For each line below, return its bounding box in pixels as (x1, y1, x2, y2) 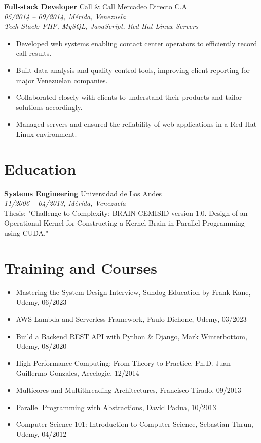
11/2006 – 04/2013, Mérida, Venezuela (4, 198, 126, 208)
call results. (16, 48, 52, 58)
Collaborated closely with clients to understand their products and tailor (16, 92, 242, 102)
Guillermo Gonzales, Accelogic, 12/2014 (16, 367, 139, 378)
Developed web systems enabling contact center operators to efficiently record (16, 38, 257, 48)
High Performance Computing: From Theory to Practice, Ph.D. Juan (16, 357, 231, 368)
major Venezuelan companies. (16, 75, 108, 85)
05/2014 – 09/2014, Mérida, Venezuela (4, 11, 126, 21)
